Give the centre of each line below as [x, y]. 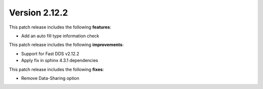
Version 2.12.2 [38, 13]
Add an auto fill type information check [60, 36]
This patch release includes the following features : [60, 27]
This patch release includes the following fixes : [56, 69]
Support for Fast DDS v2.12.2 [50, 54]
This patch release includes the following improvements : [66, 45]
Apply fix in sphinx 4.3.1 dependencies [60, 60]
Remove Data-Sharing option [50, 78]
